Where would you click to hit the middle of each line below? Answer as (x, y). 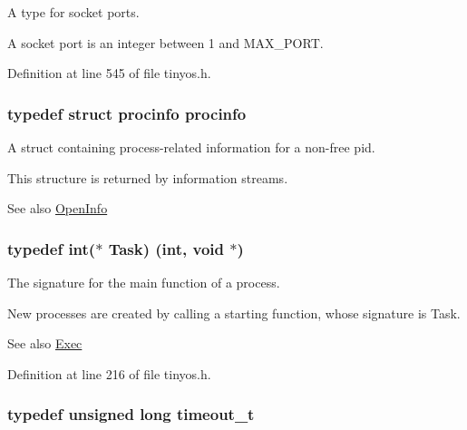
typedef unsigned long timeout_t (131, 414)
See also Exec (45, 343)
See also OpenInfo (58, 208)
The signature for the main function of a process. (144, 282)
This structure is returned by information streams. (148, 177)
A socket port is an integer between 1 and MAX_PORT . (165, 42)
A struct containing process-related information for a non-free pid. (191, 147)
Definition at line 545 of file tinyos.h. (109, 73)
